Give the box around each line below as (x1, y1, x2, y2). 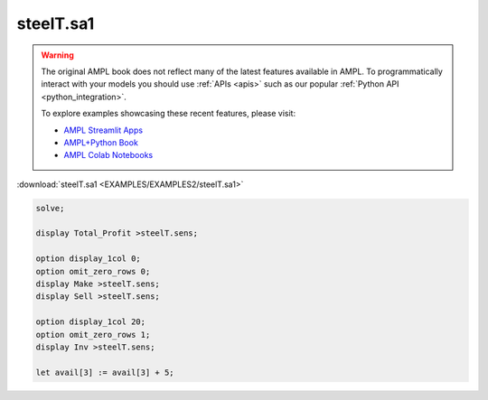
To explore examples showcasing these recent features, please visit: (41, 108, 296, 119)
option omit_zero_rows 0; (35, 266, 151, 276)
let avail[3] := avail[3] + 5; (35, 367, 175, 377)
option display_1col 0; (35, 254, 142, 264)
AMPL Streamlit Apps (63, 125, 144, 135)
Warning (41, 50, 74, 60)
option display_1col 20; (35, 317, 146, 327)
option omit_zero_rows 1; (35, 330, 151, 340)
